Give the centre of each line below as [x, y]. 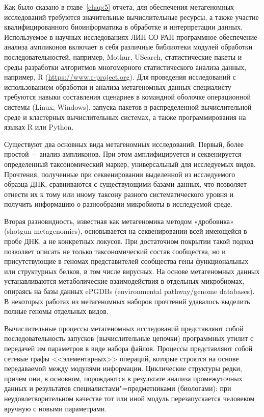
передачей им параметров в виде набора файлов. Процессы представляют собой [128, 348]
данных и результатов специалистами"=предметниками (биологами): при [118, 388]
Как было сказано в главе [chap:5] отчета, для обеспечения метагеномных [119, 7]
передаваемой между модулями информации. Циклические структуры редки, [123, 368]
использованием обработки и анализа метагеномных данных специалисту [118, 87]
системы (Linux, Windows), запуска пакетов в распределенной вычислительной [128, 106]
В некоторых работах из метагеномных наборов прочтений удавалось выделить [127, 301]
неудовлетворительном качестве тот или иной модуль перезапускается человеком [129, 398]
